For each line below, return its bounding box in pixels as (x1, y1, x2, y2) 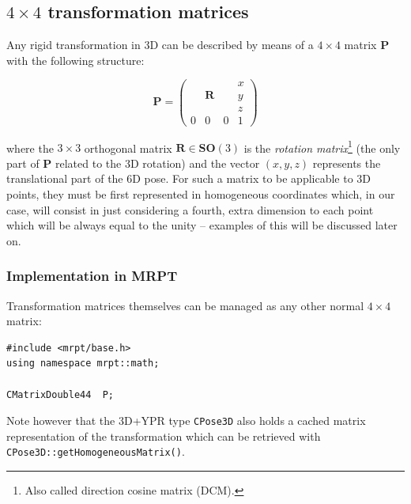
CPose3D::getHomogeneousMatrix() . (6, 443, 185, 460)
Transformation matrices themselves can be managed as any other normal (6, 297, 364, 313)
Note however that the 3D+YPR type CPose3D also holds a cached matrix (6, 412, 366, 429)
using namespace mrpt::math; (6, 358, 160, 369)
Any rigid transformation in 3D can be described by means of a (6, 36, 314, 53)
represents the (312, 154, 381, 171)
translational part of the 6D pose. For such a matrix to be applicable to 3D (6, 170, 371, 187)
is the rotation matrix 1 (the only (243, 137, 401, 156)
